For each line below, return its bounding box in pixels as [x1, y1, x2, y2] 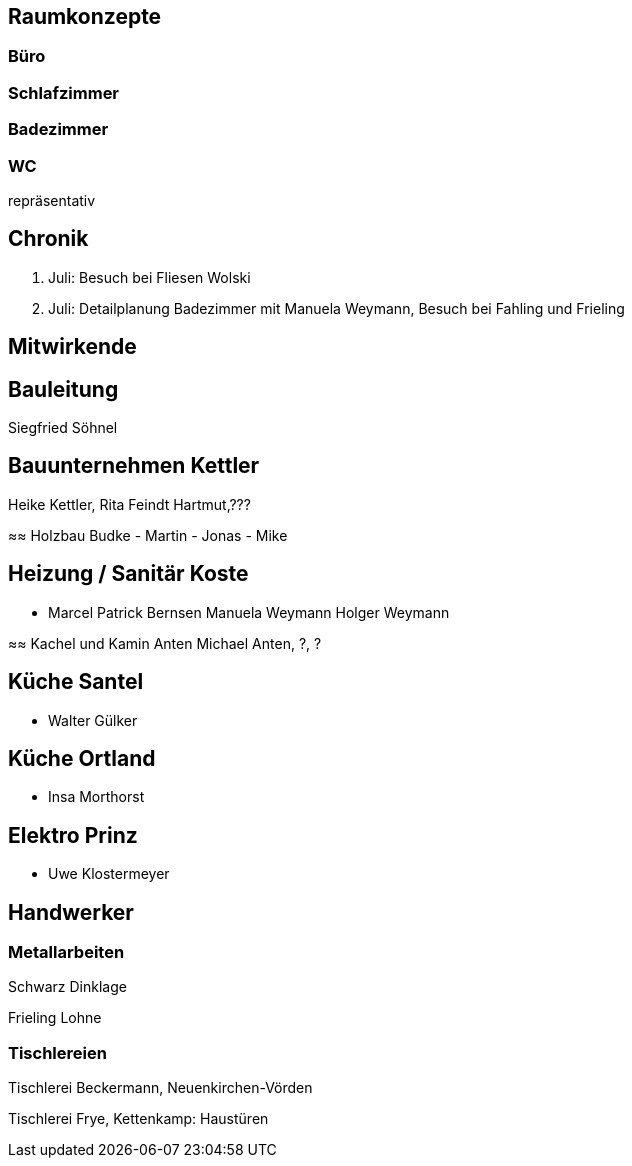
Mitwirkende [8, 334, 137, 360]
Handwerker [8, 899, 134, 925]
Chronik [8, 226, 89, 252]
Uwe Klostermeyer [48, 865, 170, 883]
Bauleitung [8, 376, 119, 402]
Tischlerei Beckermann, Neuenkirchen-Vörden [8, 1079, 313, 1097]
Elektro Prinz [8, 822, 138, 848]
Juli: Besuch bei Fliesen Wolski [48, 268, 251, 286]
